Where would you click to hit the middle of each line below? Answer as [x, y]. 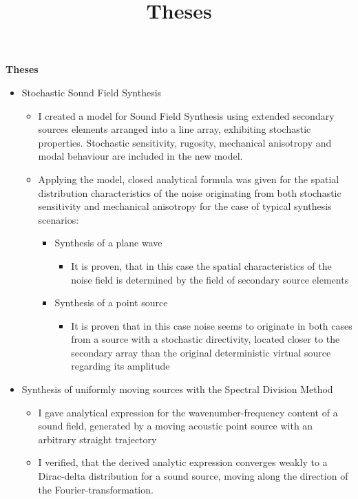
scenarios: [59, 219]
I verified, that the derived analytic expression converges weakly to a [183, 462]
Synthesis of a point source [111, 302]
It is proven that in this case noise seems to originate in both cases [212, 325]
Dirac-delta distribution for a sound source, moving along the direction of [193, 476]
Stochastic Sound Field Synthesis [92, 92]
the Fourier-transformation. [96, 489]
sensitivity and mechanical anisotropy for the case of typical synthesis [185, 206]
